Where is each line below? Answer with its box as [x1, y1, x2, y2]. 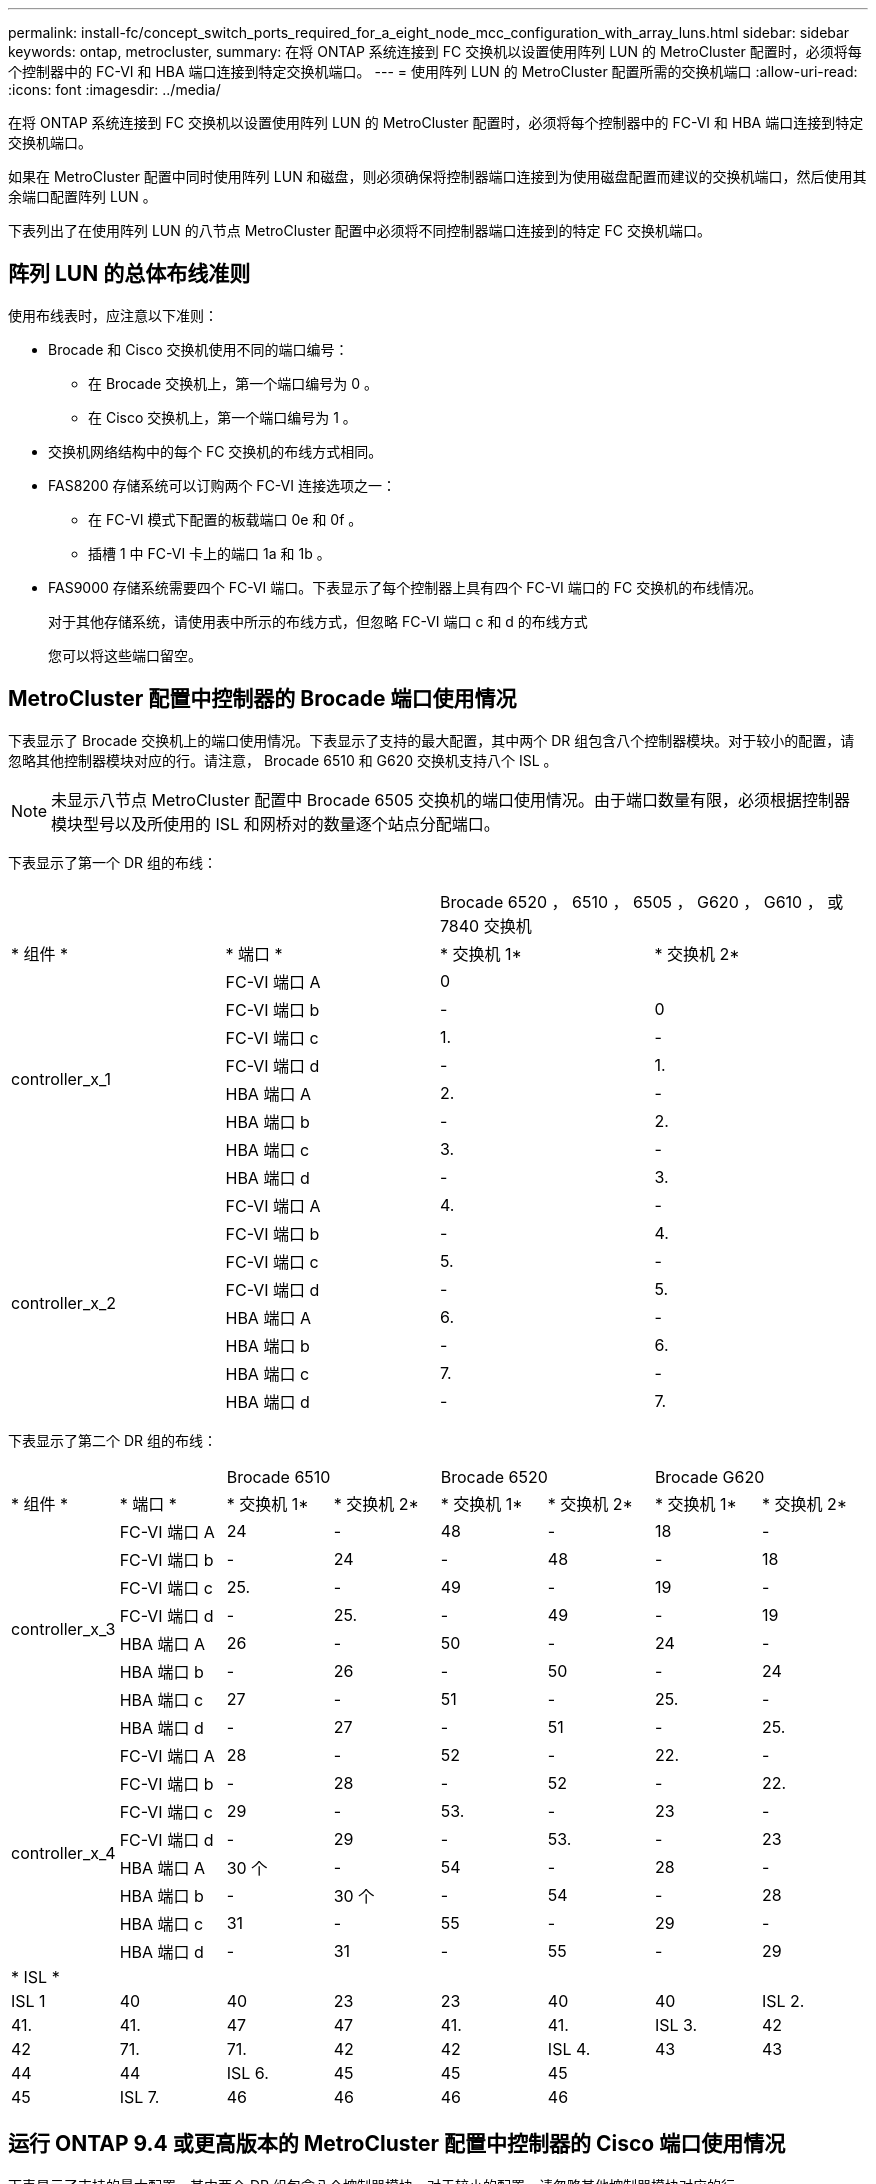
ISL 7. [119, 2086, 160, 2107]
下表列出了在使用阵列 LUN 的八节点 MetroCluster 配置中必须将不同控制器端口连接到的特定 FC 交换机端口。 [8, 222, 711, 239]
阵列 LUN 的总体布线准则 [8, 261, 251, 287]
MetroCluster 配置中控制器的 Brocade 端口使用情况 [8, 686, 517, 712]
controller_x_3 [11, 1618, 116, 1639]
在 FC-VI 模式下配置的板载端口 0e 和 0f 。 [88, 510, 363, 528]
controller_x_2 [11, 1292, 116, 1313]
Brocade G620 [654, 1466, 765, 1487]
